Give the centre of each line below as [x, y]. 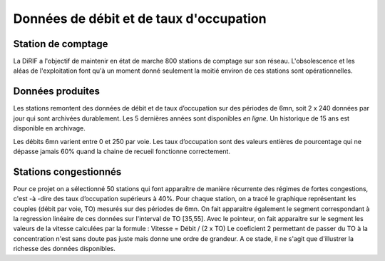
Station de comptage [61, 44]
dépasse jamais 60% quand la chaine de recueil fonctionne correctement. [122, 151]
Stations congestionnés [67, 172]
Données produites [56, 92]
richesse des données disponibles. [64, 249]
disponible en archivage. [49, 128]
